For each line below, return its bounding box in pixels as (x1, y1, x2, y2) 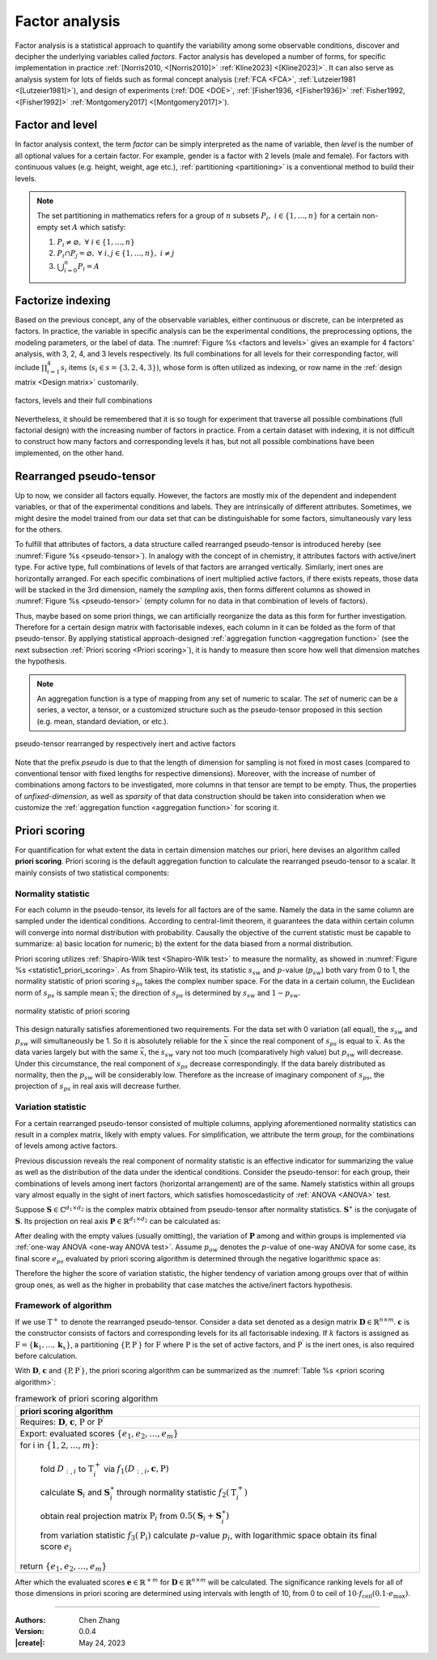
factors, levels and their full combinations (15, 395, 153, 405)
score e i (40, 1541, 72, 1554)
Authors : (15, 1615, 46, 1624)
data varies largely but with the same (15, 1048, 138, 1057)
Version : (15, 1627, 45, 1637)
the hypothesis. (15, 656, 67, 666)
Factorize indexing (15, 293, 111, 307)
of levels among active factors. (15, 1141, 118, 1150)
